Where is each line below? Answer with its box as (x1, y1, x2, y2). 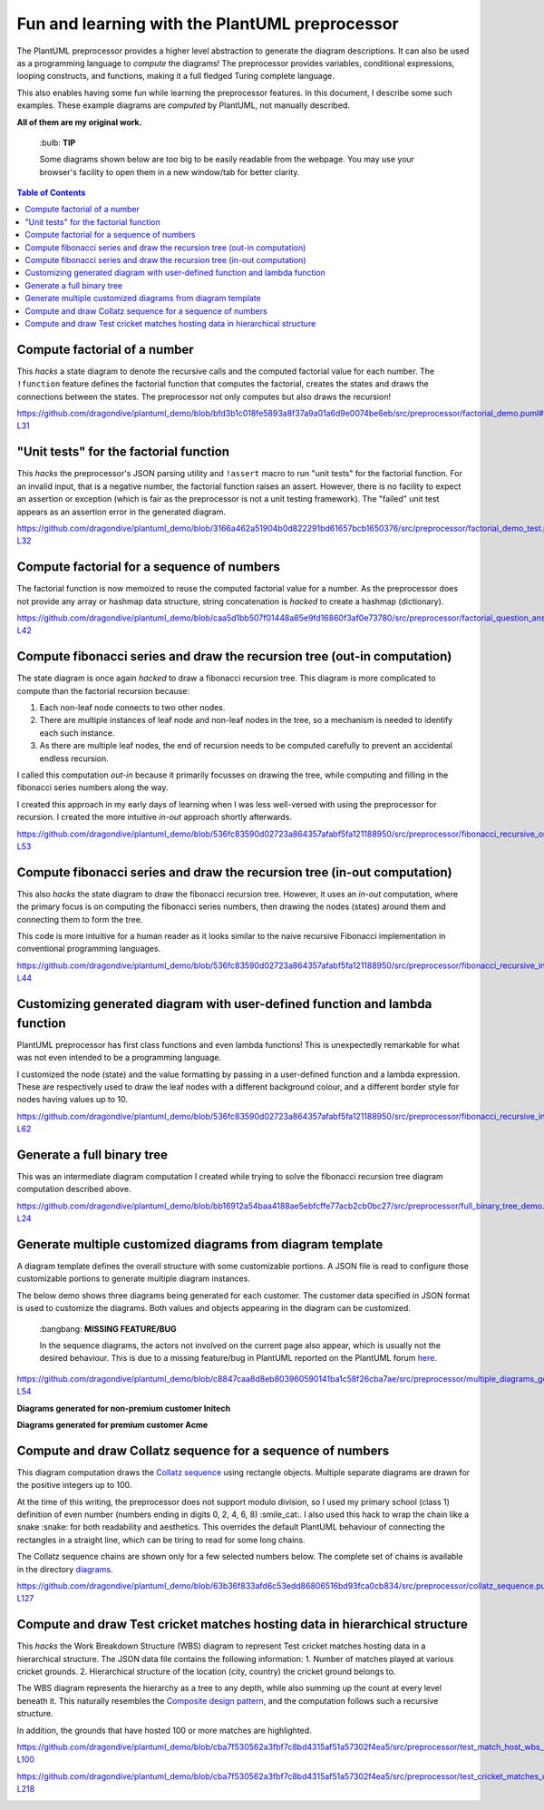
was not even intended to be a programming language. (16, 1052, 222, 1063)
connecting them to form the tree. (16, 914, 143, 925)
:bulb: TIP (39, 137, 76, 148)
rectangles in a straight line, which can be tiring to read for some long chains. (16, 1534, 306, 1545)
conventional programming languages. (16, 944, 161, 954)
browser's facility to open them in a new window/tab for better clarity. (39, 166, 300, 177)
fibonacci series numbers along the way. (16, 782, 169, 793)
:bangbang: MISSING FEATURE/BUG (39, 1323, 177, 1334)
